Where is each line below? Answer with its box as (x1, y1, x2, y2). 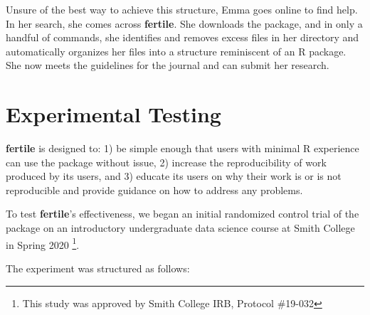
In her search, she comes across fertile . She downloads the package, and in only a (6, 16, 363, 31)
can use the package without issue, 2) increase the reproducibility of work (6, 154, 327, 169)
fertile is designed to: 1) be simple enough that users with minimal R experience (6, 141, 359, 156)
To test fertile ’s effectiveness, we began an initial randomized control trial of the (6, 206, 359, 221)
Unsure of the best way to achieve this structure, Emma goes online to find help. (6, 2, 358, 16)
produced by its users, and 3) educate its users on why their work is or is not (6, 169, 342, 183)
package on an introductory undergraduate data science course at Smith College (6, 220, 355, 235)
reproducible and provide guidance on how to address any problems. (6, 182, 303, 197)
